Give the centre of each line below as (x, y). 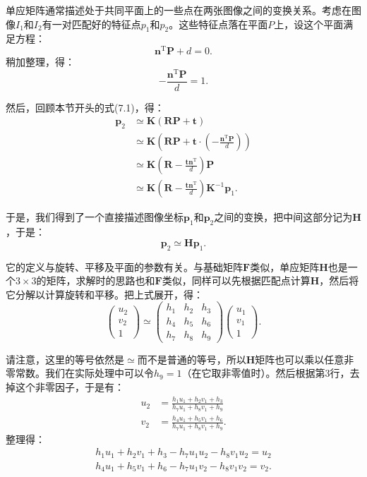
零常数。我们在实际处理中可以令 (80, 373)
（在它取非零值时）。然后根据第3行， (266, 373)
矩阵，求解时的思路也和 (101, 280)
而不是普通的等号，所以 (192, 359)
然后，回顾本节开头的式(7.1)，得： (85, 107)
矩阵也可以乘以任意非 (305, 359)
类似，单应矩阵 (285, 266)
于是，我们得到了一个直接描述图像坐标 (95, 217)
